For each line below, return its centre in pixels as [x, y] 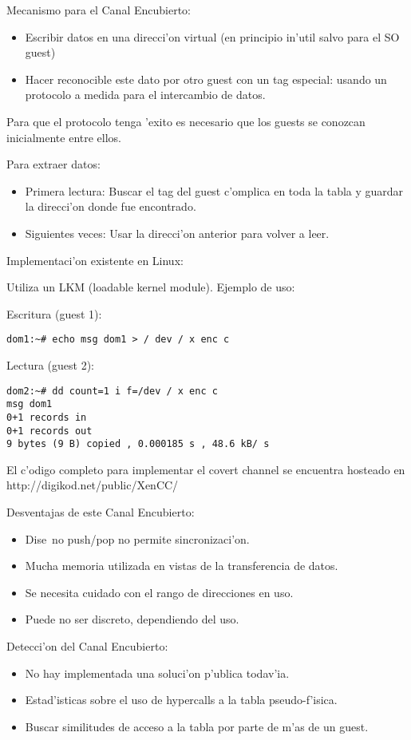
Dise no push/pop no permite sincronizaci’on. [137, 538]
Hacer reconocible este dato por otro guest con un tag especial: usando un [206, 79]
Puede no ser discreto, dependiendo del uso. [132, 619]
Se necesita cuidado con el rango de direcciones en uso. [159, 592]
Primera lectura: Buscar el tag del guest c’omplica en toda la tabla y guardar [214, 190]
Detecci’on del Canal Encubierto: [87, 646]
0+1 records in [47, 417]
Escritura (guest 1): [54, 313]
